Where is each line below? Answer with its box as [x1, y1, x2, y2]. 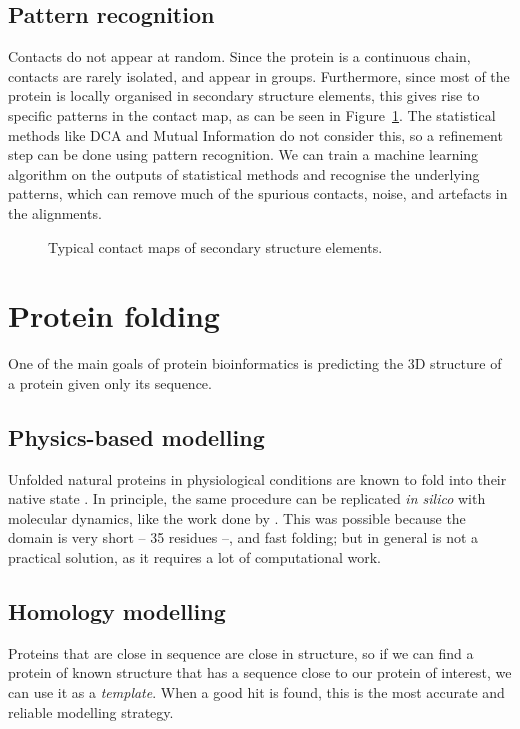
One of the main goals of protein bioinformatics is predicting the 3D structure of [8, 353, 502, 374]
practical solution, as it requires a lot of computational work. [8, 547, 381, 568]
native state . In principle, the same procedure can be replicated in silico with [8, 488, 486, 509]
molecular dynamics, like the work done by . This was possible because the [8, 507, 466, 528]
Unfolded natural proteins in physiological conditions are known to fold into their [8, 468, 507, 489]
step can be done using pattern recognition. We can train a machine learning [8, 144, 479, 165]
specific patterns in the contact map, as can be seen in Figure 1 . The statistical [8, 104, 496, 125]
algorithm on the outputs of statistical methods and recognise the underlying [8, 163, 480, 184]
